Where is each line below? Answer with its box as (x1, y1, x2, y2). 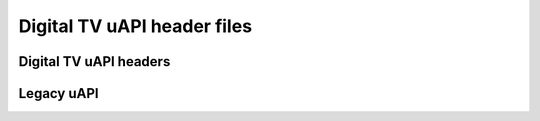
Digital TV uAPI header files (18, 15, 253, 37)
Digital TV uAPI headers (18, 53, 171, 70)
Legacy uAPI (18, 85, 99, 102)
